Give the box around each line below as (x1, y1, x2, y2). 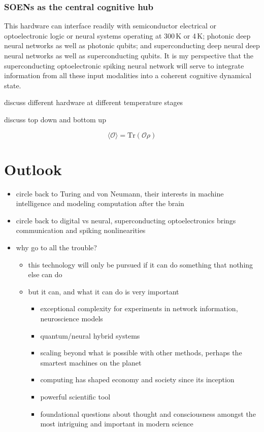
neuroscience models (40, 313, 103, 324)
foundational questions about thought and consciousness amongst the (40, 408, 256, 419)
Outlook (4, 158, 62, 179)
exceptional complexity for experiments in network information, (40, 303, 238, 314)
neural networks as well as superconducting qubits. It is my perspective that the (4, 50, 254, 60)
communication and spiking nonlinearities (16, 225, 146, 236)
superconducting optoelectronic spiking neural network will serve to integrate (4, 60, 244, 71)
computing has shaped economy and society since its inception (40, 374, 235, 385)
